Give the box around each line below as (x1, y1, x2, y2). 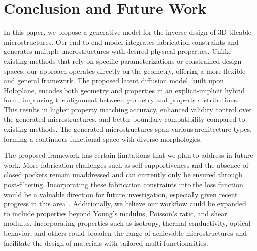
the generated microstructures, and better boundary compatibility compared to (4, 114, 245, 124)
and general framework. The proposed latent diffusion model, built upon (4, 75, 224, 86)
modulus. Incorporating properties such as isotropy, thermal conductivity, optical (4, 218, 251, 228)
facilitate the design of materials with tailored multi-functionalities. (4, 237, 208, 248)
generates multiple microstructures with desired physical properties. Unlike (4, 46, 232, 56)
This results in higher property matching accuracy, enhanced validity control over (4, 104, 252, 114)
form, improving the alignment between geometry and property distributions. (4, 95, 239, 105)
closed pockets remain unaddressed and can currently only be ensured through (4, 169, 243, 180)
